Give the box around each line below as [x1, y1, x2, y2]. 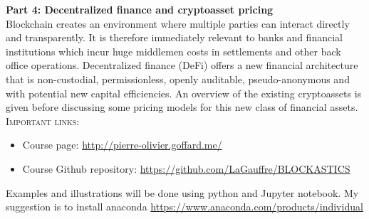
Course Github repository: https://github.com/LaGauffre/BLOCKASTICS [22, 161, 350, 176]
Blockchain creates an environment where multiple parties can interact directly [6, 16, 350, 31]
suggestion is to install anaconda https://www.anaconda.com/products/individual [6, 199, 363, 214]
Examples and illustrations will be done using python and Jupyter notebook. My [6, 185, 359, 200]
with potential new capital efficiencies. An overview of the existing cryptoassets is [6, 85, 362, 100]
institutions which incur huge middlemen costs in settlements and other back [6, 43, 341, 58]
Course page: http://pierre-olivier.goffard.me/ [22, 137, 222, 152]
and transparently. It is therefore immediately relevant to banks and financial [6, 30, 343, 45]
